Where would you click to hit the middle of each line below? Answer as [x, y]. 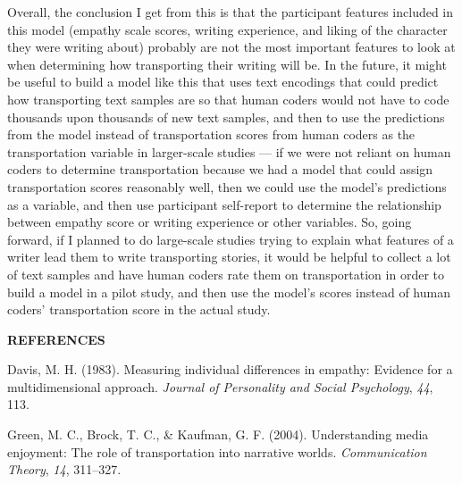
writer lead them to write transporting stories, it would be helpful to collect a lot [229, 257]
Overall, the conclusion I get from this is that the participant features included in [231, 12]
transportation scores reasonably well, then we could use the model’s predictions [227, 186]
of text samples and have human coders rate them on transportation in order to [226, 274]
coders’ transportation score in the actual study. [139, 309]
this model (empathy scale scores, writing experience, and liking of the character [227, 29]
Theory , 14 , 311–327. [64, 469]
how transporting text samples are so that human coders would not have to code [228, 99]
